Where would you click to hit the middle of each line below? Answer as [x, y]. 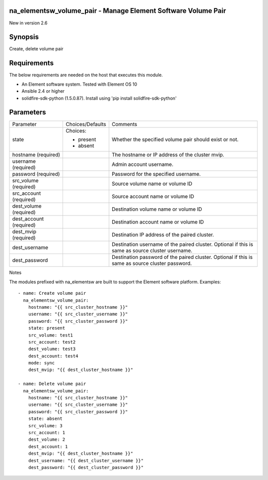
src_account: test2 [52, 342]
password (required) [36, 174]
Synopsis [24, 37]
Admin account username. [143, 164]
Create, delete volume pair [36, 49]
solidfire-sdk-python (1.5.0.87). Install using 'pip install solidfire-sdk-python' [99, 98]
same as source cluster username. [152, 250]
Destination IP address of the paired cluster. [163, 235]
